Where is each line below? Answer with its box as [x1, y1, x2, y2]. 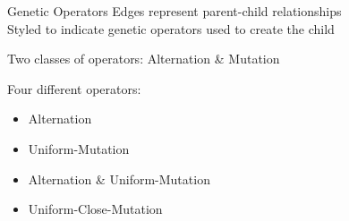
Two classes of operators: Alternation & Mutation [7, 49, 280, 68]
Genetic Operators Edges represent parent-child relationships [7, 2, 342, 20]
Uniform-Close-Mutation [28, 200, 163, 218]
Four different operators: [7, 79, 141, 98]
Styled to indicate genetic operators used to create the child [7, 19, 335, 38]
